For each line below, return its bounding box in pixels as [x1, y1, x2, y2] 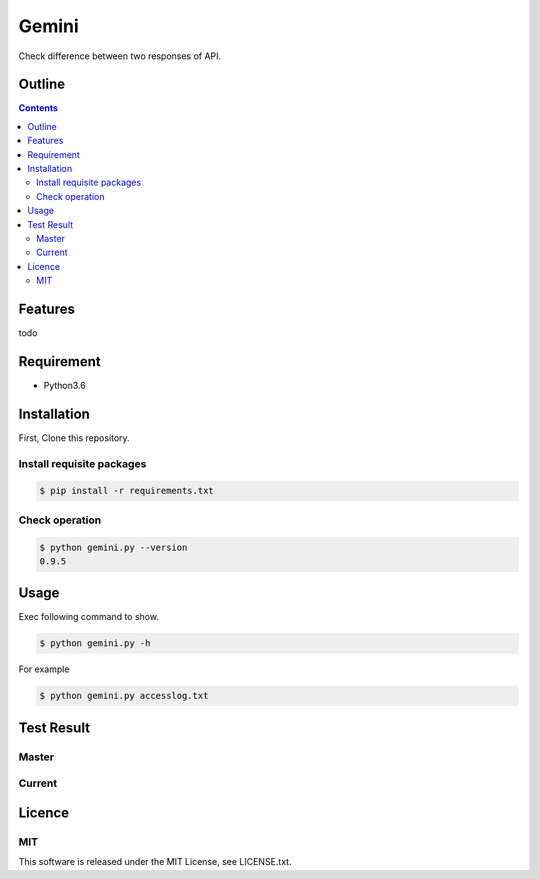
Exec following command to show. [18, 611, 160, 623]
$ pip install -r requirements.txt [39, 485, 214, 497]
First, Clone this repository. [18, 431, 130, 444]
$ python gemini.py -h [39, 638, 151, 649]
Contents [18, 102, 59, 114]
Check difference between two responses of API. [18, 50, 222, 62]
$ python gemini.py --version [39, 541, 188, 553]
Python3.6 [43, 379, 87, 391]
